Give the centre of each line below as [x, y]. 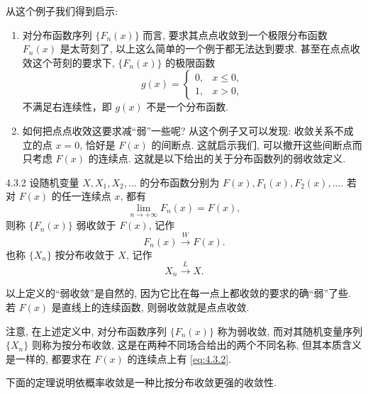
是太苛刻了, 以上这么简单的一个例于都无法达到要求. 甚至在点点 [205, 49]
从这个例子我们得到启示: [62, 11]
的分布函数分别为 [180, 182]
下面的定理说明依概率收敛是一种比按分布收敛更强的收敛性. [141, 382]
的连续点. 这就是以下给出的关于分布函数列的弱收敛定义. [217, 158]
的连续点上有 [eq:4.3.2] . [179, 358]
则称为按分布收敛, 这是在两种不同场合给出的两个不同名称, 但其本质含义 [197, 345]
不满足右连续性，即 [67, 107]
